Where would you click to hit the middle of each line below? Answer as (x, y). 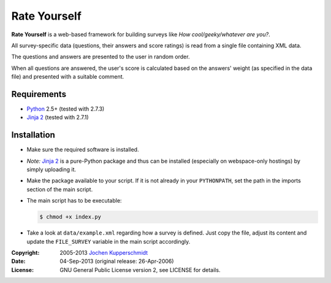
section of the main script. (60, 189)
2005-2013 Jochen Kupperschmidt (104, 253)
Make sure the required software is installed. (83, 150)
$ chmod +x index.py (70, 217)
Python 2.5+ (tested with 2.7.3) (66, 109)
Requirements (39, 94)
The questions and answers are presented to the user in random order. (101, 57)
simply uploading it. (51, 169)
